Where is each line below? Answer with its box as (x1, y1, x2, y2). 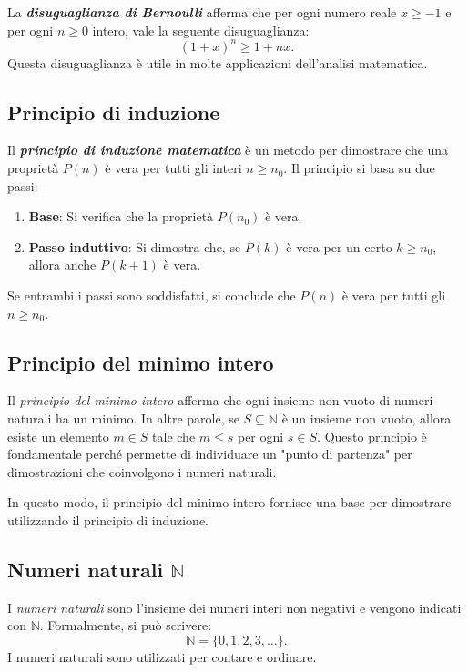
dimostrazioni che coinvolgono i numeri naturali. (7, 462, 277, 481)
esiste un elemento (7, 426, 109, 445)
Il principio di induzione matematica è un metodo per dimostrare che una (7, 140, 449, 159)
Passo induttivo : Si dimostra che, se (28, 237, 241, 256)
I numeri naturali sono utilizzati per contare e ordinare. (7, 647, 317, 666)
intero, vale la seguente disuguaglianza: (92, 20, 310, 39)
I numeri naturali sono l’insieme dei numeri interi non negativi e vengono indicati (7, 597, 462, 616)
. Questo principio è (317, 426, 427, 445)
